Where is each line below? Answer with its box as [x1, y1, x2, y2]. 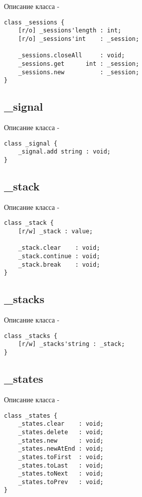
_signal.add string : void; [18, 148, 111, 156]
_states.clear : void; [18, 420, 104, 428]
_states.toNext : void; [18, 470, 104, 478]
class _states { [4, 412, 58, 419]
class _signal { [4, 140, 58, 147]
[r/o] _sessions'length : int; [18, 27, 122, 34]
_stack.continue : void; [18, 253, 100, 260]
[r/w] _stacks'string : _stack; [18, 340, 125, 348]
